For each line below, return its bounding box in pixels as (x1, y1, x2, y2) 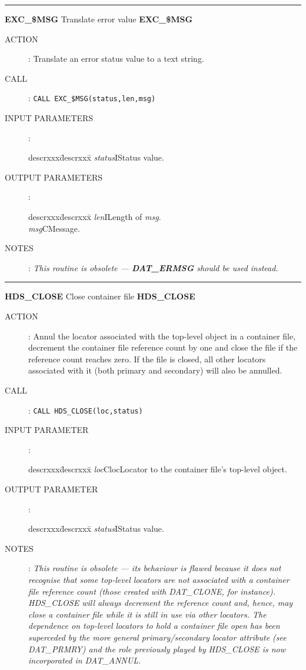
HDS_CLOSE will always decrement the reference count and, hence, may (28, 596, 293, 609)
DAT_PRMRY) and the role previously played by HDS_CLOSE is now (28, 642, 285, 655)
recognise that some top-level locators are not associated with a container (28, 573, 290, 585)
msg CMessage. (28, 222, 80, 234)
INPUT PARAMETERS (5, 112, 94, 124)
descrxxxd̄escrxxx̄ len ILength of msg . (28, 211, 161, 222)
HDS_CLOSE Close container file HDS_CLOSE (5, 290, 195, 302)
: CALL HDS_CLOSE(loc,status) (28, 404, 143, 416)
